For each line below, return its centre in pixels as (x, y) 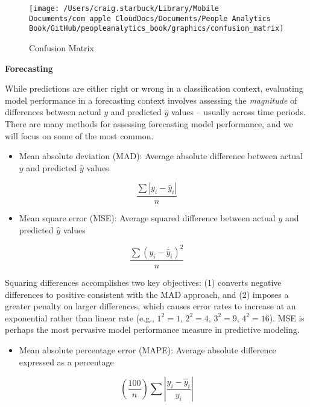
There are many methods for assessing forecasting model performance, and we (149, 123)
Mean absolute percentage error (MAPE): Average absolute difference (147, 350)
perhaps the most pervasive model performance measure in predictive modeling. (152, 330)
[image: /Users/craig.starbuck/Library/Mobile (124, 8)
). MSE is (287, 317)
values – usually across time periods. (239, 112)
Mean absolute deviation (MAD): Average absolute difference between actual (161, 156)
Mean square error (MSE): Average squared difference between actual (147, 218)
